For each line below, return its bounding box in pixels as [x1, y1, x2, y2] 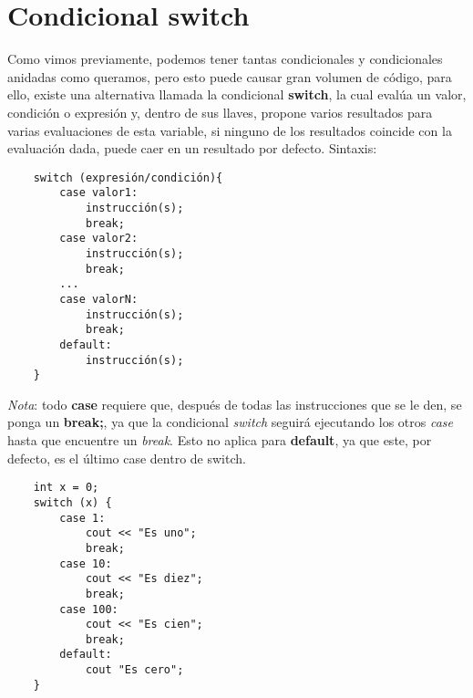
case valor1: [59, 186, 139, 200]
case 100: [59, 602, 118, 616]
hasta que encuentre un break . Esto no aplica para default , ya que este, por [7, 431, 432, 450]
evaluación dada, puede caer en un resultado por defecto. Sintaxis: [7, 139, 377, 158]
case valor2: [59, 232, 139, 245]
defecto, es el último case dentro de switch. [7, 448, 246, 467]
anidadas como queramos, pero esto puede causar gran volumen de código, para [7, 67, 452, 86]
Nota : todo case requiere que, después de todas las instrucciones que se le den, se [7, 394, 462, 413]
